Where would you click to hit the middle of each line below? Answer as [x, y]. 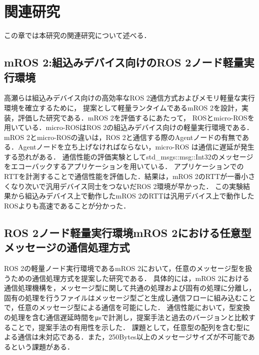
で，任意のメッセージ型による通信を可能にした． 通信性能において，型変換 [127, 307]
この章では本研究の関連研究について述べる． [77, 35]
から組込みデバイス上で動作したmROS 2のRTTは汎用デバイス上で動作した [132, 196]
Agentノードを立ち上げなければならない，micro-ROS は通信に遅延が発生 [136, 147]
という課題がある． [42, 346]
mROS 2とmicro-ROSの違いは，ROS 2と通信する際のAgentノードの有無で [123, 137]
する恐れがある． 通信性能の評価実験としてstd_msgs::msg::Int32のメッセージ [129, 156]
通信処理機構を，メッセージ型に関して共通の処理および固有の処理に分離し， [130, 288]
